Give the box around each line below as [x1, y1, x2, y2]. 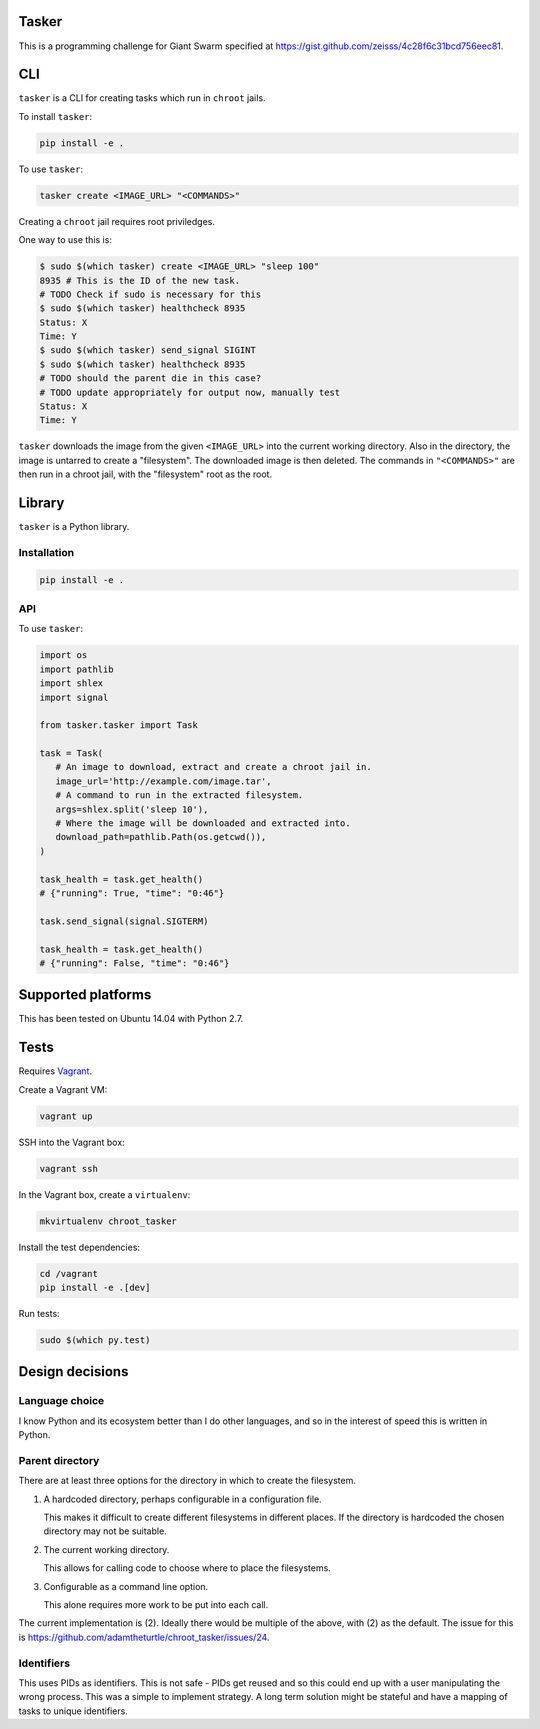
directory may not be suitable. [43, 1525, 167, 1537]
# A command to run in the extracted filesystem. [55, 790, 304, 801]
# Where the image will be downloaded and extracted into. [55, 818, 351, 829]
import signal [39, 691, 109, 703]
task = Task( [39, 748, 104, 759]
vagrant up [39, 1110, 93, 1122]
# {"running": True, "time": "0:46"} [39, 888, 225, 899]
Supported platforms [18, 986, 152, 1004]
